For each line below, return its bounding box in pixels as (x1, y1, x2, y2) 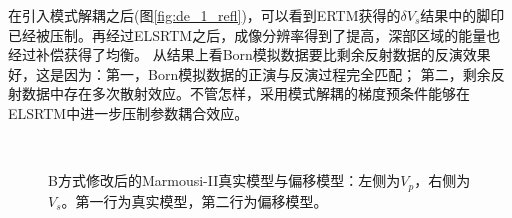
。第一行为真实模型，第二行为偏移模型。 (61, 190, 328, 211)
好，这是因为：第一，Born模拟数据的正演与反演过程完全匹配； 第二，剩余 (8, 63, 491, 84)
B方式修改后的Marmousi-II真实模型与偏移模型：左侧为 (48, 170, 401, 191)
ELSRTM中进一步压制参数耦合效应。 (8, 102, 249, 123)
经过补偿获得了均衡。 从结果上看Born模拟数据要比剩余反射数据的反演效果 (8, 44, 491, 65)
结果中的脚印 (420, 5, 505, 25)
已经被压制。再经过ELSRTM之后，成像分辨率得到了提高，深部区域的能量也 (8, 24, 501, 45)
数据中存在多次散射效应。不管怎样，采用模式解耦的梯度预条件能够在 (21, 83, 470, 104)
